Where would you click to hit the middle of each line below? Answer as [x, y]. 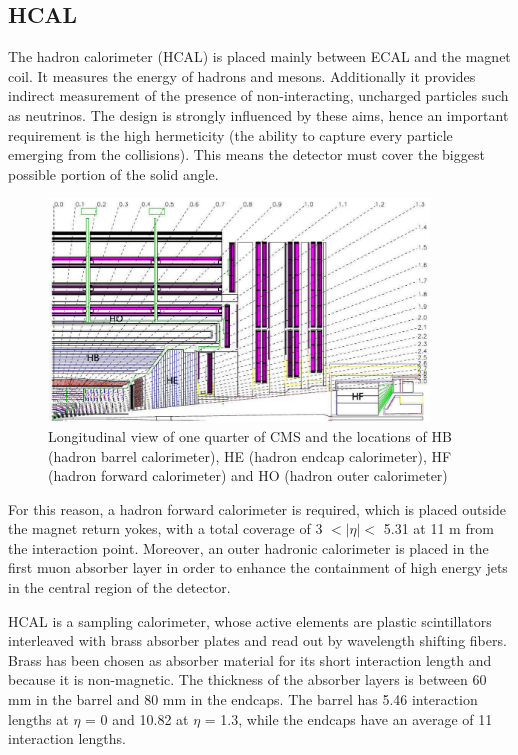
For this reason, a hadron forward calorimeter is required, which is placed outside [257, 508]
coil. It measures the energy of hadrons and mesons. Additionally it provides [242, 75]
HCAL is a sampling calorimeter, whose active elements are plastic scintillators [250, 620]
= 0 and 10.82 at [137, 718]
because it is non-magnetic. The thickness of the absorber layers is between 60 [247, 679]
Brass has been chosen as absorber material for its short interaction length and [250, 659]
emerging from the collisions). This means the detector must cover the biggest [246, 154]
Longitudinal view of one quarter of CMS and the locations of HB [250, 435]
